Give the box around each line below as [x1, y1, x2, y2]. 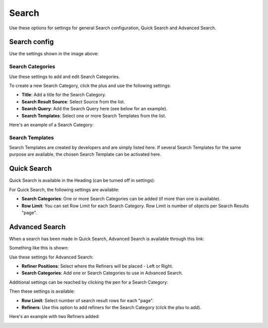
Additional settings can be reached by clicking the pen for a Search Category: [9, 279, 168, 285]
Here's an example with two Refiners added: [9, 314, 100, 320]
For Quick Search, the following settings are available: [9, 186, 119, 192]
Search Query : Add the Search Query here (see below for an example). [21, 106, 168, 112]
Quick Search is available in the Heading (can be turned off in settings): [9, 177, 155, 183]
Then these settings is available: [9, 288, 75, 294]
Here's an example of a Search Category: [9, 122, 94, 128]
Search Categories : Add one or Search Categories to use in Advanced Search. [21, 270, 183, 276]
